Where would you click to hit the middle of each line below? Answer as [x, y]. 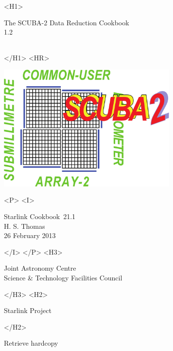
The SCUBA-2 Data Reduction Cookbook [67, 22]
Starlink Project [28, 310]
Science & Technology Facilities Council [63, 277]
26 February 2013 [30, 235]
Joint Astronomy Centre [40, 268]
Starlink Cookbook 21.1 [40, 216]
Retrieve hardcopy [31, 343]
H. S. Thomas [25, 226]
